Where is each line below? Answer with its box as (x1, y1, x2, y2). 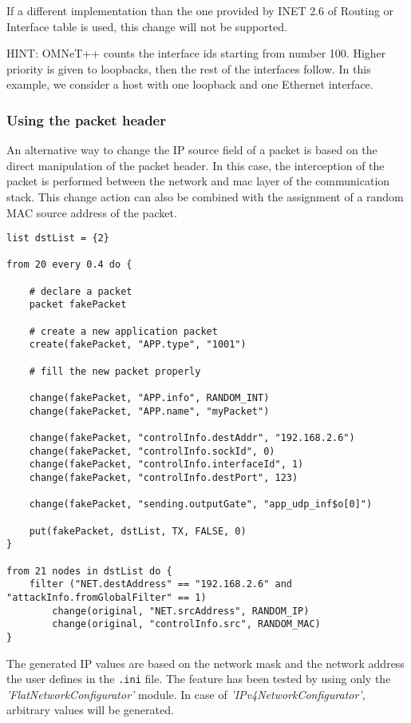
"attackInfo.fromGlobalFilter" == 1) (6, 591, 207, 603)
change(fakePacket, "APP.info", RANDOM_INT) (29, 392, 270, 404)
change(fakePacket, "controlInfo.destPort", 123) (29, 471, 298, 483)
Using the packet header (6, 109, 166, 129)
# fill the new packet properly (29, 365, 201, 377)
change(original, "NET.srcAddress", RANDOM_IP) (52, 605, 310, 617)
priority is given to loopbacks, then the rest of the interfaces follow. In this (6, 60, 371, 77)
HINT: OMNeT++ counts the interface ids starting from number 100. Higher (6, 45, 386, 62)
